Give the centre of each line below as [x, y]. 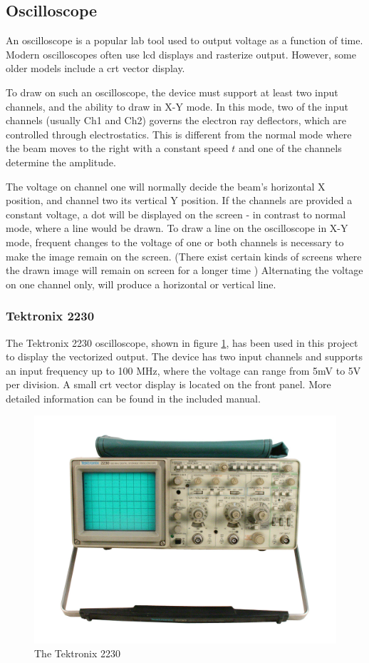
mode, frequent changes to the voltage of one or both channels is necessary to [175, 242]
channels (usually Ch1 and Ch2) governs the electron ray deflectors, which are [176, 120]
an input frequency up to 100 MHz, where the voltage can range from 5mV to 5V [183, 370]
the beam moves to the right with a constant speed [117, 148]
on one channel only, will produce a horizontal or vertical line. [141, 284]
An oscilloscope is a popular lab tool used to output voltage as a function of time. [184, 40]
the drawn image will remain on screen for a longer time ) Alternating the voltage [184, 270]
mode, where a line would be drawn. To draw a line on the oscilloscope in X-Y [177, 228]
